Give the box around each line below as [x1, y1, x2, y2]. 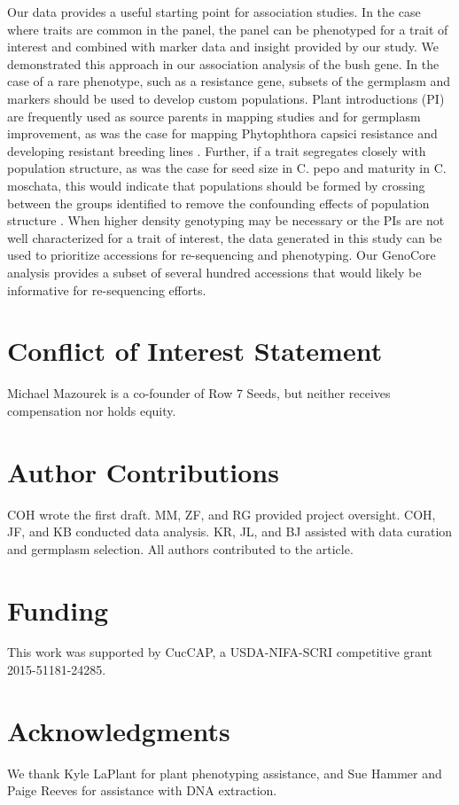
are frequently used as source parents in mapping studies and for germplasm [7, 106, 421, 125]
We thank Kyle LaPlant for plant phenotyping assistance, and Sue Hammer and [7, 763, 442, 782]
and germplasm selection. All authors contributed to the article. [7, 539, 354, 558]
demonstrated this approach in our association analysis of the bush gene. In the [7, 54, 440, 73]
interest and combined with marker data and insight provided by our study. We [7, 37, 439, 56]
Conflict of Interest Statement [7, 332, 383, 369]
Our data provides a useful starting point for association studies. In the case [7, 3, 421, 20]
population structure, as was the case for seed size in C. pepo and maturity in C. [7, 159, 447, 177]
